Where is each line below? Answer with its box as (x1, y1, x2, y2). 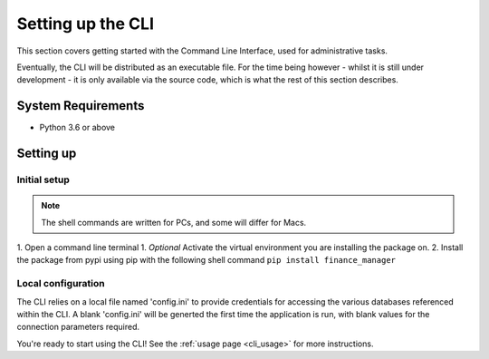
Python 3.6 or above (39, 122, 116, 133)
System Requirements (16, 98, 145, 113)
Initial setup (16, 173, 70, 186)
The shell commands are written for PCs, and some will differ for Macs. (41, 217, 307, 228)
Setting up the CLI (16, 14, 154, 34)
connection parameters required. (16, 322, 140, 333)
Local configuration (16, 277, 105, 290)
